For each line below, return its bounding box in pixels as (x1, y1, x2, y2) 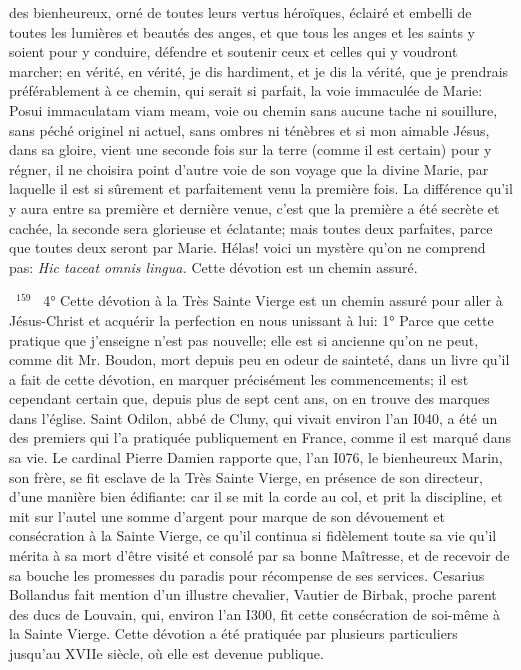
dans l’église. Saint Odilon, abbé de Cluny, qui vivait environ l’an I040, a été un (9, 407, 498, 428)
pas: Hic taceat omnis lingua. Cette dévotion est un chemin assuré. (9, 256, 418, 277)
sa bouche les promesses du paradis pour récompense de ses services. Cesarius (9, 564, 485, 585)
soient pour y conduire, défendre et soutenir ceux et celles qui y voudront (9, 41, 458, 62)
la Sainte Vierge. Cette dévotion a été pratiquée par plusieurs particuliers (9, 623, 458, 644)
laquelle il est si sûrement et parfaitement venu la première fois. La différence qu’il (9, 178, 513, 199)
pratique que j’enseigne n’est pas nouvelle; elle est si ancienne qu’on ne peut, (9, 329, 479, 350)
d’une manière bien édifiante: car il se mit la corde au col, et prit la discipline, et (9, 486, 503, 507)
